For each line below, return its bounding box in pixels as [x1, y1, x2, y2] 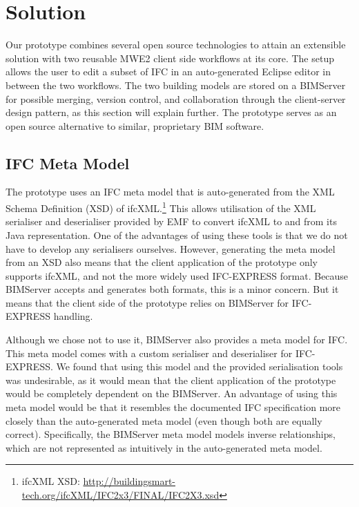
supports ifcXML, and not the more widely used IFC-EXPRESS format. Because [6, 268, 349, 283]
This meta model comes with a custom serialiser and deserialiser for [6, 345, 293, 360]
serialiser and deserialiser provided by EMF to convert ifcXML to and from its [6, 214, 337, 229]
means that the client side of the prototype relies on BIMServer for [6, 295, 289, 309]
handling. [53, 309, 93, 323]
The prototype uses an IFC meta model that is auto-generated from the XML [6, 184, 335, 199]
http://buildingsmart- [83, 474, 176, 488]
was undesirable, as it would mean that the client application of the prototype [6, 372, 336, 387]
